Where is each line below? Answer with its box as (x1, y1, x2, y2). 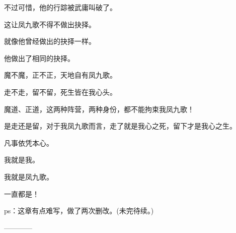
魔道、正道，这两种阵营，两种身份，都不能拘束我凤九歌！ (4, 103, 194, 114)
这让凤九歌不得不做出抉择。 (4, 19, 96, 29)
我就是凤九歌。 (4, 171, 53, 182)
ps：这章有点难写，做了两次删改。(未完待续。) (4, 205, 154, 216)
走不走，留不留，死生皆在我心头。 (4, 86, 117, 97)
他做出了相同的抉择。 (4, 52, 74, 63)
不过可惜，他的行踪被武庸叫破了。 (4, 2, 117, 12)
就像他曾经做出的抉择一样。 (4, 36, 96, 46)
